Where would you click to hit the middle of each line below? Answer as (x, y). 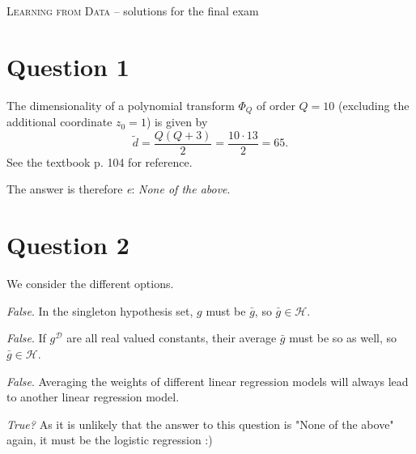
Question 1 (68, 66)
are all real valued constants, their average (172, 338)
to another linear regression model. (93, 397)
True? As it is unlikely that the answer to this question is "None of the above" (200, 424)
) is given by (177, 122)
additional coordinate (59, 122)
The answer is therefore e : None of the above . (119, 189)
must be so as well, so (343, 338)
